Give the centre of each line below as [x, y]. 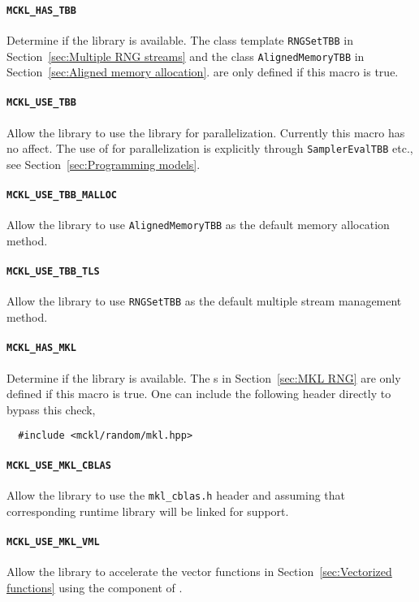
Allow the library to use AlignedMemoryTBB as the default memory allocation [198, 225]
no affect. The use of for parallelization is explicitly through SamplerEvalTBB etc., [210, 148]
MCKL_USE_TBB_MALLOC [62, 195]
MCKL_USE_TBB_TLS [53, 272]
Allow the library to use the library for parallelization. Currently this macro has [206, 132]
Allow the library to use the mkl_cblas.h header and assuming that [176, 494]
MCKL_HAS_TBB [41, 10]
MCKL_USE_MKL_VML [53, 541]
